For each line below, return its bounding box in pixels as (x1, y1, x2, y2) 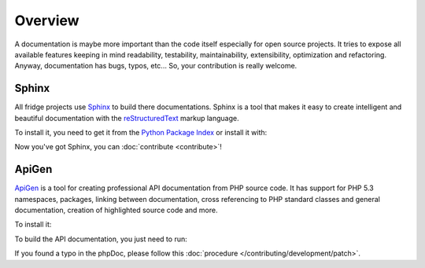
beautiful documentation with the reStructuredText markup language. (14, 113, 239, 123)
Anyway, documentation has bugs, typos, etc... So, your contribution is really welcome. (14, 61, 297, 71)
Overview (14, 12, 79, 29)
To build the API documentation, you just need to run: (14, 234, 188, 244)
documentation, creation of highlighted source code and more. (14, 205, 218, 215)
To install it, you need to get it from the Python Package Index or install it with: (14, 128, 268, 138)
